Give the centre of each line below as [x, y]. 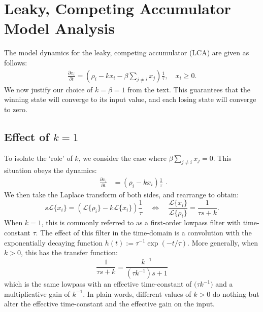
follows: [16, 62]
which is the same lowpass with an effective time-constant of [98, 284]
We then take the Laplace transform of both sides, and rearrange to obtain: [122, 194]
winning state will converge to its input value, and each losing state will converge [130, 99]
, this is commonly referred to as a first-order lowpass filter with [141, 222]
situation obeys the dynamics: [51, 170]
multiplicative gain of [37, 293]
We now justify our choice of [48, 89]
